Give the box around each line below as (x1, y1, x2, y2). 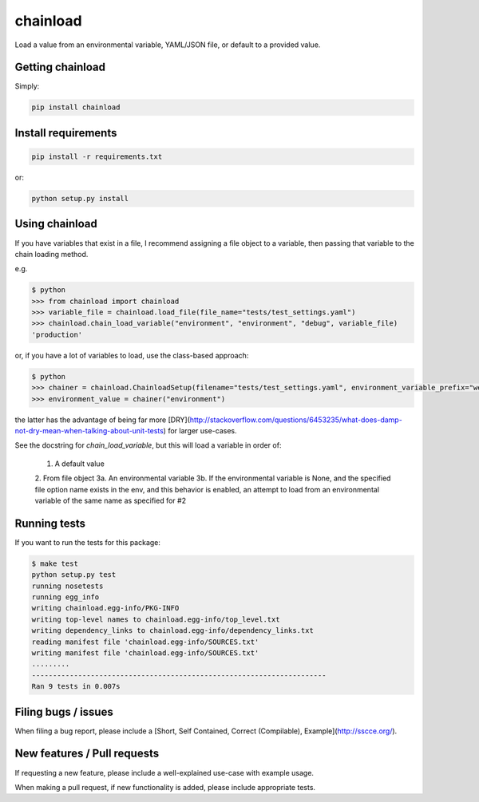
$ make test (31, 559, 79, 568)
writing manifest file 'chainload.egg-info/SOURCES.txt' (31, 648, 259, 658)
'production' (31, 330, 83, 339)
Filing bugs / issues (14, 705, 113, 718)
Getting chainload (14, 61, 106, 74)
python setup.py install (31, 194, 129, 203)
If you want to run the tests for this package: (14, 537, 161, 547)
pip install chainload (31, 103, 121, 112)
